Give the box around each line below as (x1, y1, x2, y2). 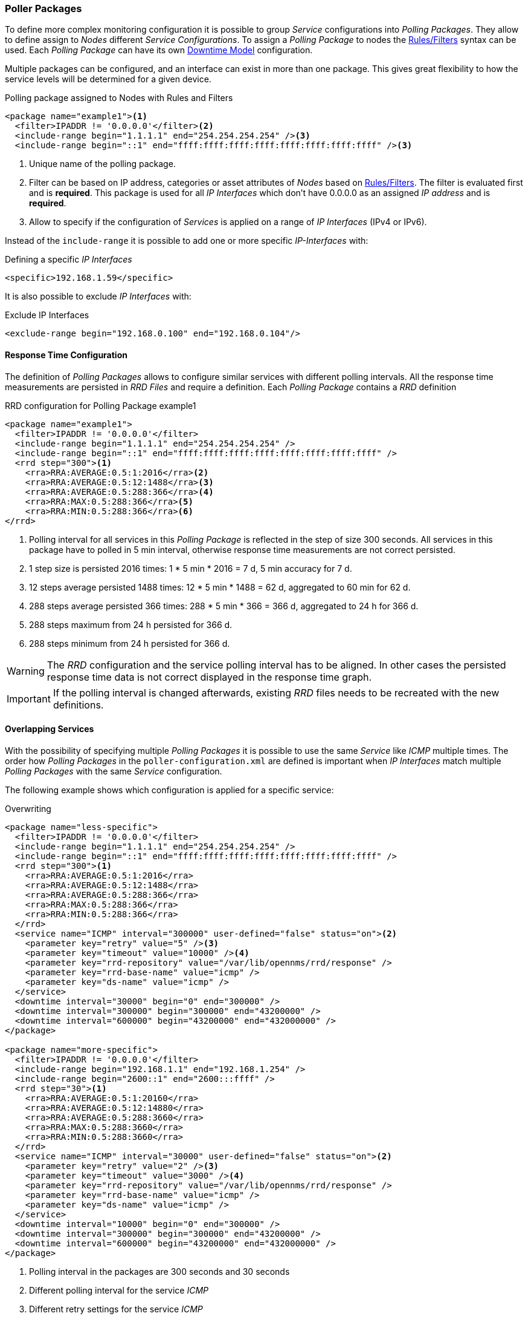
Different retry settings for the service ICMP (29, 1303, 203, 1314)
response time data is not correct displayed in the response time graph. (47, 670, 372, 683)
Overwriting (5, 803, 51, 814)
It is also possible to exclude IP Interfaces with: (5, 291, 192, 302)
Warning (7, 664, 45, 677)
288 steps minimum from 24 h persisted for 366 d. (29, 638, 230, 649)
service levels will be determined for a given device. (5, 74, 211, 85)
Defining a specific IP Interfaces (5, 254, 132, 265)
